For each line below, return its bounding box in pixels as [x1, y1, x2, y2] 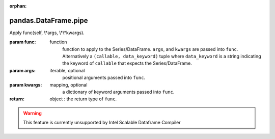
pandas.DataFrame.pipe [9, 16, 88, 25]
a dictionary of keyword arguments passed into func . [62, 89, 175, 95]
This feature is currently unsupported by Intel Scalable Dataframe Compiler [23, 120, 181, 126]
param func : [9, 39, 36, 45]
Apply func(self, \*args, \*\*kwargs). [9, 30, 85, 36]
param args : [9, 67, 36, 73]
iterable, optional [49, 67, 85, 73]
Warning [23, 110, 42, 116]
